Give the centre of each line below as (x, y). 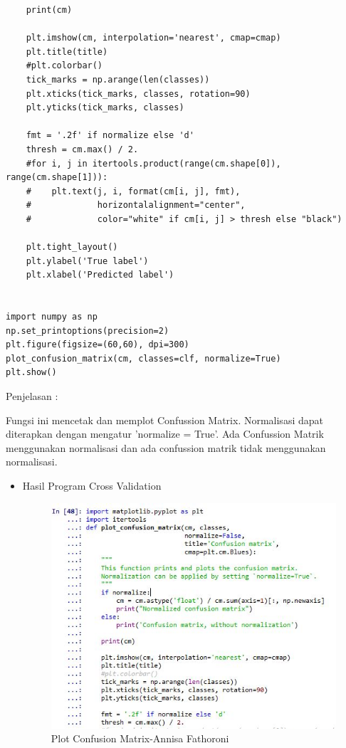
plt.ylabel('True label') (87, 261)
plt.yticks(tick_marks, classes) (105, 108)
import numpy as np (52, 317)
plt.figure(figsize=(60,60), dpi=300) (98, 345)
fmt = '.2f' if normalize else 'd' (110, 136)
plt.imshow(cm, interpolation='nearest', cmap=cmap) (153, 38)
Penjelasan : (32, 396)
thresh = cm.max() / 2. (82, 149)
